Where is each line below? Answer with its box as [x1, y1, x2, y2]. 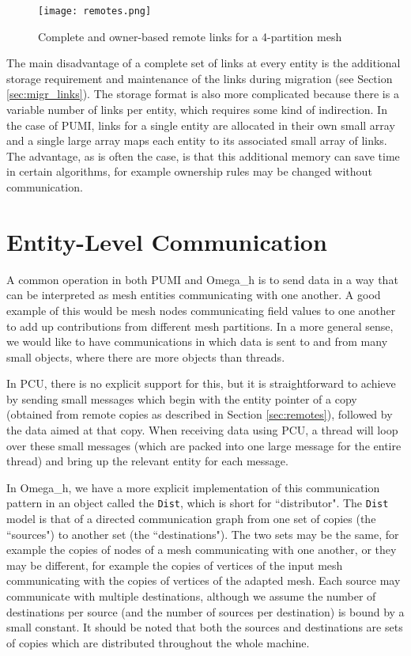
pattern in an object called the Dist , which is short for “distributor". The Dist [6, 495, 389, 511]
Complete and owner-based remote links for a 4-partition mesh [38, 28, 342, 44]
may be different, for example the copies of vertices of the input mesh [6, 556, 343, 573]
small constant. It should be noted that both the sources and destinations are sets [6, 619, 403, 635]
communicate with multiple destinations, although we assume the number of [6, 588, 376, 605]
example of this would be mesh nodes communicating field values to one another [6, 301, 396, 318]
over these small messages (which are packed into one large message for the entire [6, 437, 402, 453]
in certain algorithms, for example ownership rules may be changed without [6, 163, 372, 180]
